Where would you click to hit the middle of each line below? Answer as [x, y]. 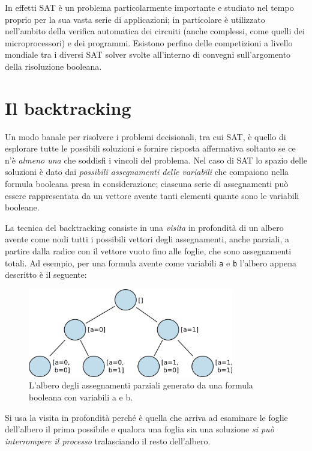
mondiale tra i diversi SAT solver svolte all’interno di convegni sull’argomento [148, 54]
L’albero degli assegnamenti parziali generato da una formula [141, 385]
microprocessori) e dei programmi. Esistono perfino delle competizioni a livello [149, 42]
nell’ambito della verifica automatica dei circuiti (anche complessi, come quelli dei [155, 31]
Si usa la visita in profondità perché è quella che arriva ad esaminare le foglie [146, 417]
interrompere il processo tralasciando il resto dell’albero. [108, 440]
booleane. [22, 207]
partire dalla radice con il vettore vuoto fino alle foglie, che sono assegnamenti [148, 251]
